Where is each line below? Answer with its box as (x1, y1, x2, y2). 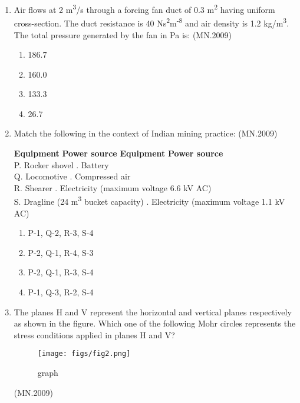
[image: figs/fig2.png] (37, 349, 131, 358)
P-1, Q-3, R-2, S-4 (28, 286, 94, 298)
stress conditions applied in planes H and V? (14, 328, 175, 341)
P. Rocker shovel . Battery (14, 158, 109, 171)
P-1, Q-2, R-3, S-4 (28, 227, 94, 239)
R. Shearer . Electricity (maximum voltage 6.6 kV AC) (14, 181, 212, 194)
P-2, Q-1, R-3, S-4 (28, 266, 94, 278)
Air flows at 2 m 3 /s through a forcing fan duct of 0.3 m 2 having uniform (14, 2, 275, 15)
